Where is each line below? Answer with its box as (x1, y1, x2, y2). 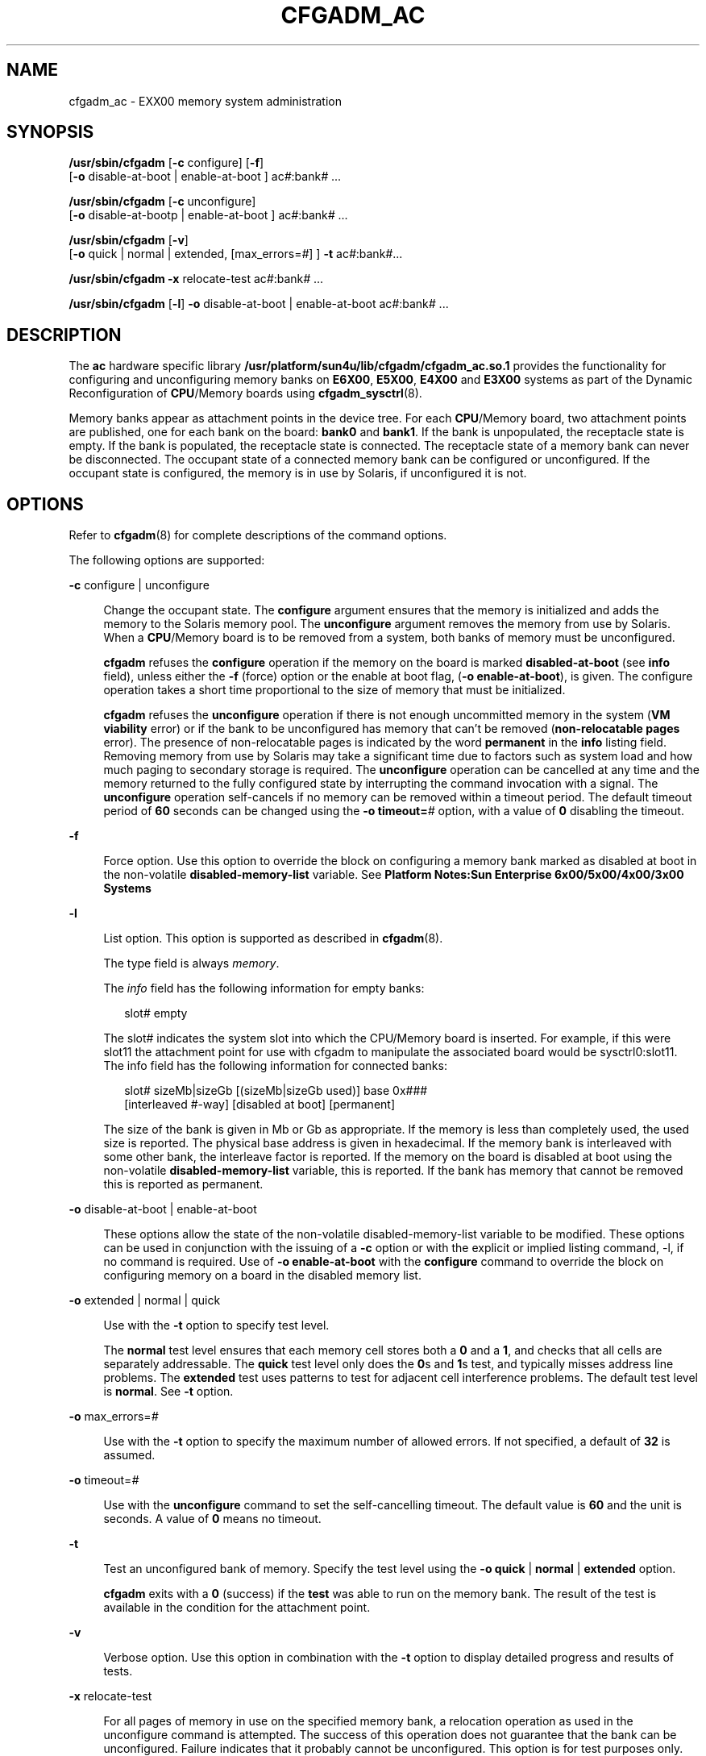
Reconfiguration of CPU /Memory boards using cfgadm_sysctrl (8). (69, 386, 422, 401)
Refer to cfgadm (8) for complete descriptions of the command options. (69, 528, 447, 543)
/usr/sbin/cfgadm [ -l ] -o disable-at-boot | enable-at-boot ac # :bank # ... (69, 297, 449, 311)
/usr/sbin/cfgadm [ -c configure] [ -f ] (69, 156, 264, 170)
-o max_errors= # (69, 1409, 159, 1424)
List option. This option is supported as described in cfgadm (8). (103, 931, 443, 946)
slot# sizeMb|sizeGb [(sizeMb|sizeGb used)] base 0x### (124, 1084, 428, 1098)
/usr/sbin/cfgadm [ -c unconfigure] (69, 194, 256, 209)
